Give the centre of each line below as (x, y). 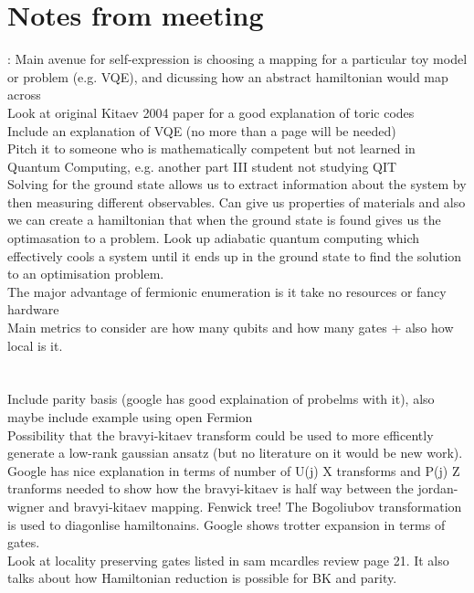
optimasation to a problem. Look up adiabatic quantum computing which (214, 238)
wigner (26, 506)
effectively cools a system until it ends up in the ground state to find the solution (235, 255)
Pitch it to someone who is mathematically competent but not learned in (211, 148)
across (24, 95)
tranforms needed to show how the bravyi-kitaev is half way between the (211, 488)
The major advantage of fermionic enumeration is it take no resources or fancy (227, 291)
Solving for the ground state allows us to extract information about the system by (237, 184)
